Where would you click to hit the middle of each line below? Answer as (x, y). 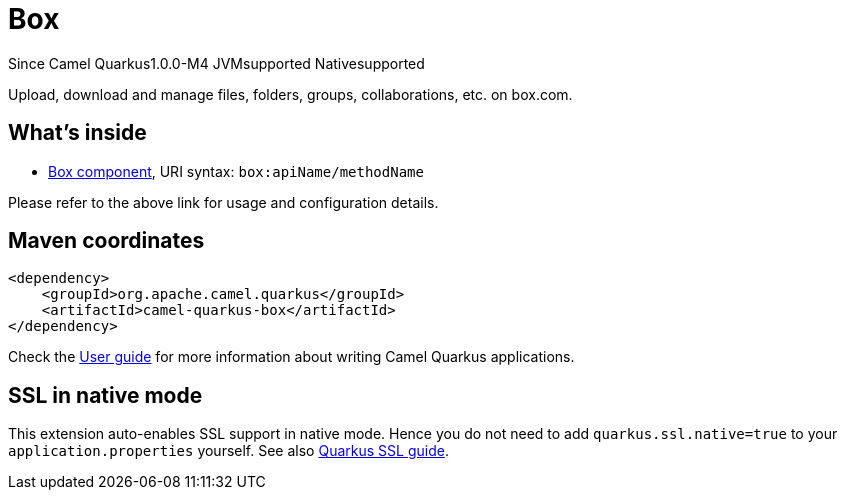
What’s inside (77, 133)
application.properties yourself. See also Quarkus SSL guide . (228, 451)
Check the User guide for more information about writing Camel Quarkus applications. (291, 357)
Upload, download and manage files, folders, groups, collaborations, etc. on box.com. (290, 94)
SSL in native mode (105, 395)
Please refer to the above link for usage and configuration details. (223, 202)
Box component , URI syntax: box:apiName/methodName (236, 171)
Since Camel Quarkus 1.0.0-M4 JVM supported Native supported (216, 63)
